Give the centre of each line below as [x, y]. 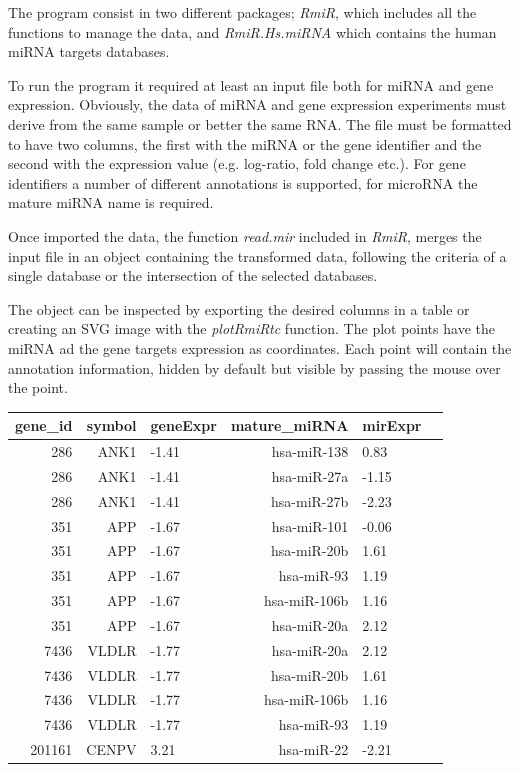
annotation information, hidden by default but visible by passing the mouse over [254, 367]
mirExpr [392, 425]
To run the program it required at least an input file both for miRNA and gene [251, 84]
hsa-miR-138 [310, 451]
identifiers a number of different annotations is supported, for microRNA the [243, 182]
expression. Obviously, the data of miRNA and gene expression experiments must [257, 104]
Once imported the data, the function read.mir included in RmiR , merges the [245, 235]
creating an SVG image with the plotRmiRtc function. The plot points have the [251, 328]
